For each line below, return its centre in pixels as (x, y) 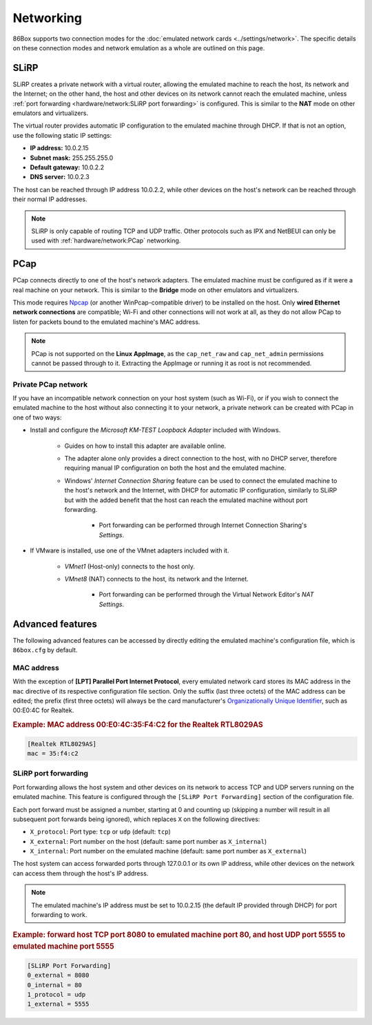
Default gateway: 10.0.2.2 (67, 167)
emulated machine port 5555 (63, 946)
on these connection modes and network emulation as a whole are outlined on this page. (139, 48)
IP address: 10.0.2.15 (59, 148)
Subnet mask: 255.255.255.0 (72, 158)
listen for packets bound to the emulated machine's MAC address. (106, 322)
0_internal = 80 (55, 985)
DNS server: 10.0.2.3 (60, 177)
